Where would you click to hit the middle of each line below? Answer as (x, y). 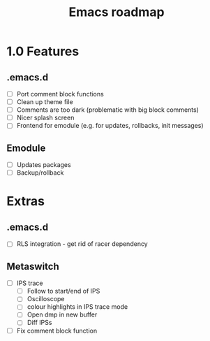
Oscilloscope (46, 299)
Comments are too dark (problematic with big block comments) (108, 110)
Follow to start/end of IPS (63, 291)
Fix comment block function (57, 331)
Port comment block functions (60, 94)
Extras (25, 202)
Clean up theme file (45, 102)
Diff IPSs (39, 323)
